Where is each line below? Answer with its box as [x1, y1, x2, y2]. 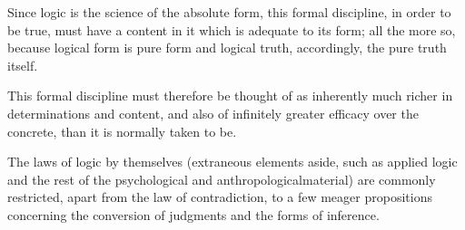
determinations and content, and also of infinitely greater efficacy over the [7, 103, 419, 122]
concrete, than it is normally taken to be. [7, 121, 237, 140]
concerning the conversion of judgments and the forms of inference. [7, 205, 380, 224]
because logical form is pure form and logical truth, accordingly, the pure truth [7, 38, 447, 57]
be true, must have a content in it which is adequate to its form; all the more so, [7, 20, 456, 39]
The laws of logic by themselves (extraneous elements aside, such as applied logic [7, 152, 458, 171]
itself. [7, 55, 38, 74]
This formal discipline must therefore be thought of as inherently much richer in [7, 86, 453, 105]
